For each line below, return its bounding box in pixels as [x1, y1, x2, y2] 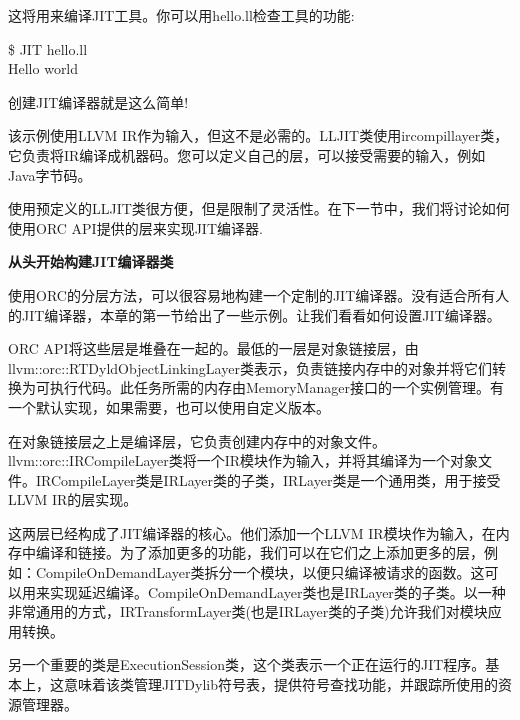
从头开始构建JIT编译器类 [8, 251, 174, 272]
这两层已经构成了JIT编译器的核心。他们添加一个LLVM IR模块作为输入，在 [8, 522, 496, 543]
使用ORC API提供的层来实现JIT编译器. [8, 217, 263, 238]
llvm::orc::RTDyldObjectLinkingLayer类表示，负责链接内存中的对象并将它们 [8, 357, 492, 378]
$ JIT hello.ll [8, 38, 88, 59]
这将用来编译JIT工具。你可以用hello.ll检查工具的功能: [8, 5, 355, 25]
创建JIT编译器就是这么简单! [8, 91, 189, 112]
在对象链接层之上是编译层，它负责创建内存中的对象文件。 [8, 430, 386, 451]
